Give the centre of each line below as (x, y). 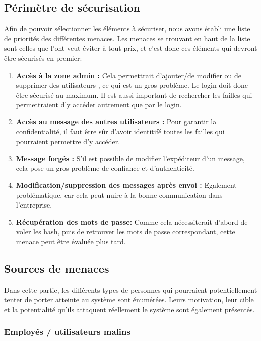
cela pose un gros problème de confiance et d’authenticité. (105, 168)
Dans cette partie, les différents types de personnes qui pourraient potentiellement (131, 289)
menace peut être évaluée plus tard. (71, 241)
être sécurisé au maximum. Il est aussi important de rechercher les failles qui (134, 94)
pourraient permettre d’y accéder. (68, 141)
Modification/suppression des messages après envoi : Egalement (126, 185)
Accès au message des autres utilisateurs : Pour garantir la (116, 121)
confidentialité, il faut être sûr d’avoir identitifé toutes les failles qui (120, 131)
